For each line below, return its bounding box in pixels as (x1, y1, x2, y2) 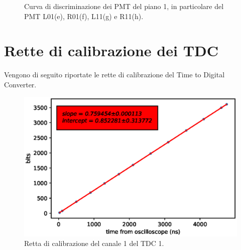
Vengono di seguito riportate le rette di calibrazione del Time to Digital (4, 69, 225, 80)
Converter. (4, 79, 37, 89)
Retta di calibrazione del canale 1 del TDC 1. (24, 238, 164, 248)
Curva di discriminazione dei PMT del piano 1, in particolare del (24, 1, 224, 11)
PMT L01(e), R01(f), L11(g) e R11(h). (24, 11, 144, 21)
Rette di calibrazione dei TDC (4, 40, 219, 61)
